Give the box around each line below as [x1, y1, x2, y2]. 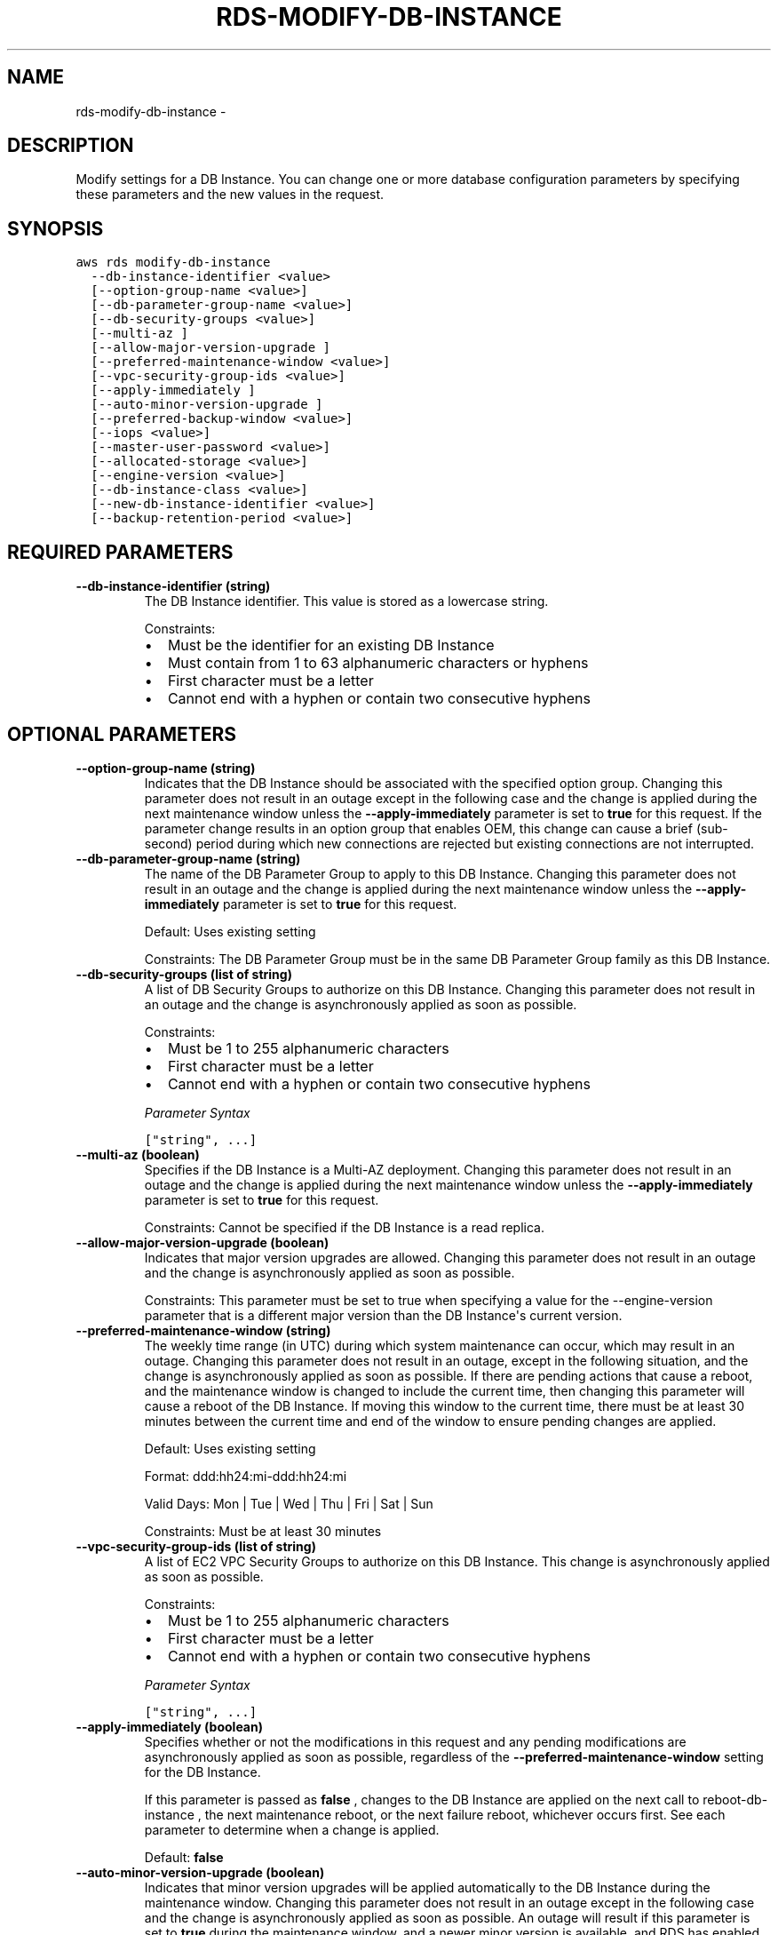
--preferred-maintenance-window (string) [75, 1322, 331, 1338]
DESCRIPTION [7, 134, 134, 157]
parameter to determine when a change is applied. [144, 1821, 440, 1837]
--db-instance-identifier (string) [75, 578, 271, 594]
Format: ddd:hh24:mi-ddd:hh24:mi [144, 1468, 347, 1484]
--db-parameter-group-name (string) [75, 850, 301, 866]
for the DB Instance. [144, 1764, 261, 1780]
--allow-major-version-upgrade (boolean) [75, 1234, 329, 1250]
